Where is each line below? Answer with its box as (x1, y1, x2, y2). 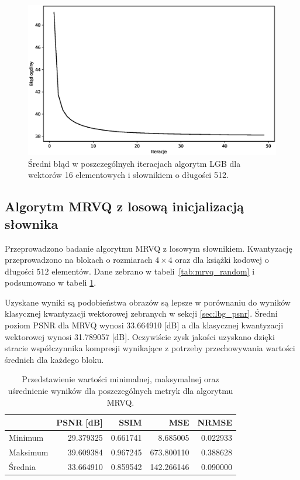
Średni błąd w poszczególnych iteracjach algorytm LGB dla (28, 157, 241, 169)
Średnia (9, 460, 36, 472)
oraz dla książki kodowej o (175, 253, 269, 266)
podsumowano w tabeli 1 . (5, 276, 96, 289)
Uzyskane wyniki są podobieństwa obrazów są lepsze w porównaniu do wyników (5, 296, 291, 308)
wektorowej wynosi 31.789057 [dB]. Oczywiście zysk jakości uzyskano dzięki (5, 330, 275, 342)
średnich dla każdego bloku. (5, 353, 104, 365)
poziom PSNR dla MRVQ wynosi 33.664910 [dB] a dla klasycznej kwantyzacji (5, 319, 284, 331)
